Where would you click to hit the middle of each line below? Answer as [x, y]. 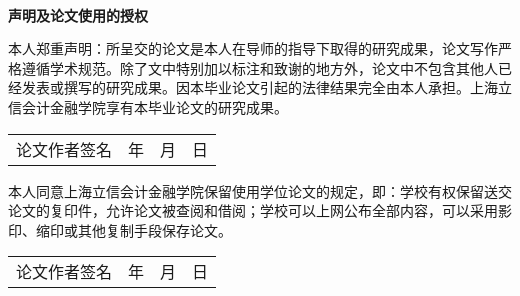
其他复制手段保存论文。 [154, 229]
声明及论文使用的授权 [78, 14]
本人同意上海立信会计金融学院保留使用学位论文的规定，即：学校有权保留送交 [260, 190]
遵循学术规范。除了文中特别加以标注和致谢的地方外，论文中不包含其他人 [259, 67]
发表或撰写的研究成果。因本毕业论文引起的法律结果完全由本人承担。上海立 [266, 87]
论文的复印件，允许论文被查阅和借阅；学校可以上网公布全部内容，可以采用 [253, 210]
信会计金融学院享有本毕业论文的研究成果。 [148, 106]
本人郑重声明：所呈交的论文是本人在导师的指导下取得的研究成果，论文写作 [253, 48]
